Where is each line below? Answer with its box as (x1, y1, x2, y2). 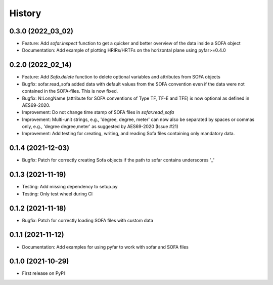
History (9, 8, 41, 19)
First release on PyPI (22, 270, 65, 276)
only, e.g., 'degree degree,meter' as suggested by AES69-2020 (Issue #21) (22, 124, 178, 130)
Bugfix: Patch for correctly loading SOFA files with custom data (22, 217, 154, 223)
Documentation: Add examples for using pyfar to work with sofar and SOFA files (22, 243, 189, 250)
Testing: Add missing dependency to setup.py (22, 184, 118, 190)
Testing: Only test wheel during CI (22, 190, 93, 197)
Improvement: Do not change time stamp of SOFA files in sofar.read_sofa (22, 109, 174, 115)
